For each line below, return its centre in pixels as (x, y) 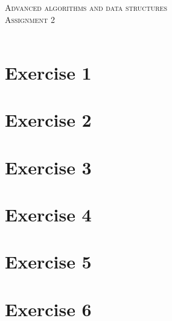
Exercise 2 (48, 120)
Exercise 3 (48, 167)
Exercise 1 (48, 72)
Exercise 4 (48, 215)
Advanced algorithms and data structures (86, 7)
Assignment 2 (30, 19)
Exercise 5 (48, 262)
